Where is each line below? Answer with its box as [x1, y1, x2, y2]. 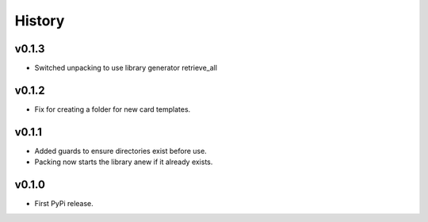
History [14, 12, 65, 29]
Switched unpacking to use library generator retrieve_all [34, 63, 218, 73]
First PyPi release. [34, 199, 94, 209]
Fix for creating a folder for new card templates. [34, 104, 191, 114]
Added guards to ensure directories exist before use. [34, 146, 208, 155]
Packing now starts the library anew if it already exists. [34, 157, 213, 166]
